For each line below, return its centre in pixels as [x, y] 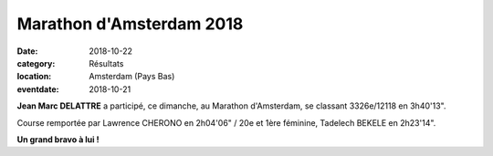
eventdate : [38, 89]
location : [34, 77]
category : [36, 63]
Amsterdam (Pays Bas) [132, 77]
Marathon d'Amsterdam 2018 [130, 24]
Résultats [106, 63]
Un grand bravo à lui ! [58, 139]
